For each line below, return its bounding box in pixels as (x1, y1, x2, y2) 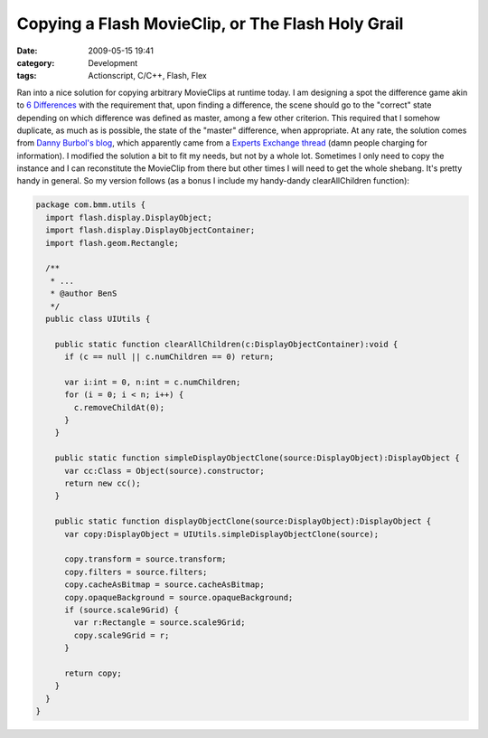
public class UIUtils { (45, 313, 151, 324)
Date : (16, 45, 38, 56)
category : (16, 57, 55, 68)
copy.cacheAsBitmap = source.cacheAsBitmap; (64, 580, 266, 590)
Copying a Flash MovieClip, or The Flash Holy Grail (16, 14, 404, 33)
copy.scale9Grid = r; (73, 629, 170, 640)
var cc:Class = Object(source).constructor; (64, 466, 266, 476)
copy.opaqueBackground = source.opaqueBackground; (64, 592, 294, 602)
